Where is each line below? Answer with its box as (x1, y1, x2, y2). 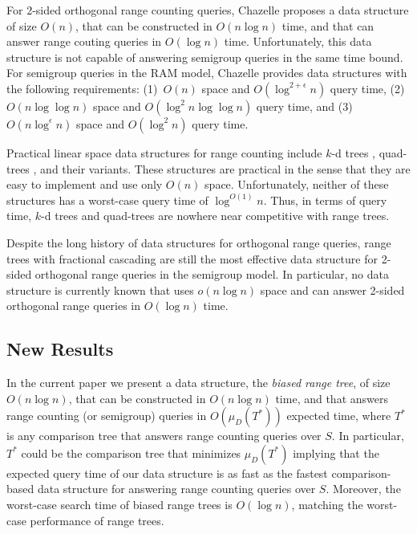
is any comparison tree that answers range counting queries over (6, 427, 322, 444)
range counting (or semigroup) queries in (6, 407, 207, 424)
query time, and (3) (256, 97, 353, 114)
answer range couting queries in (6, 33, 162, 50)
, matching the (291, 496, 363, 513)
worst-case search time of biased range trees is (6, 496, 233, 513)
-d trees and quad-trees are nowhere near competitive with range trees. (41, 207, 390, 224)
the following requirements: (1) (6, 79, 158, 96)
